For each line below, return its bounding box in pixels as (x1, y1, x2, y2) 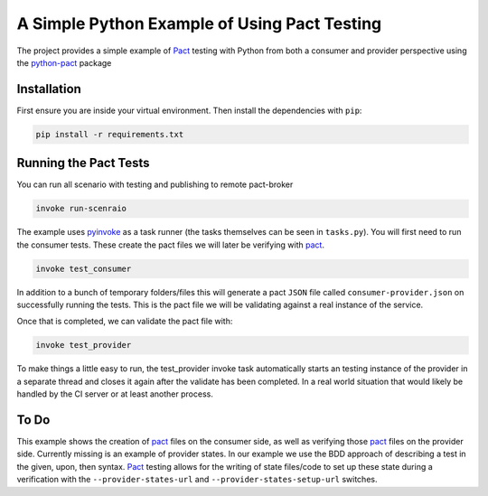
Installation (16, 81, 81, 97)
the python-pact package (16, 57, 112, 68)
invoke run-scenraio (35, 203, 127, 214)
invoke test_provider (35, 340, 132, 351)
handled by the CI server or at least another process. (16, 388, 214, 399)
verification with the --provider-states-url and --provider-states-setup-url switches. (16, 474, 378, 485)
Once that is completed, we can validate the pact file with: (16, 316, 233, 327)
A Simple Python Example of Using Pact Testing (16, 14, 382, 33)
